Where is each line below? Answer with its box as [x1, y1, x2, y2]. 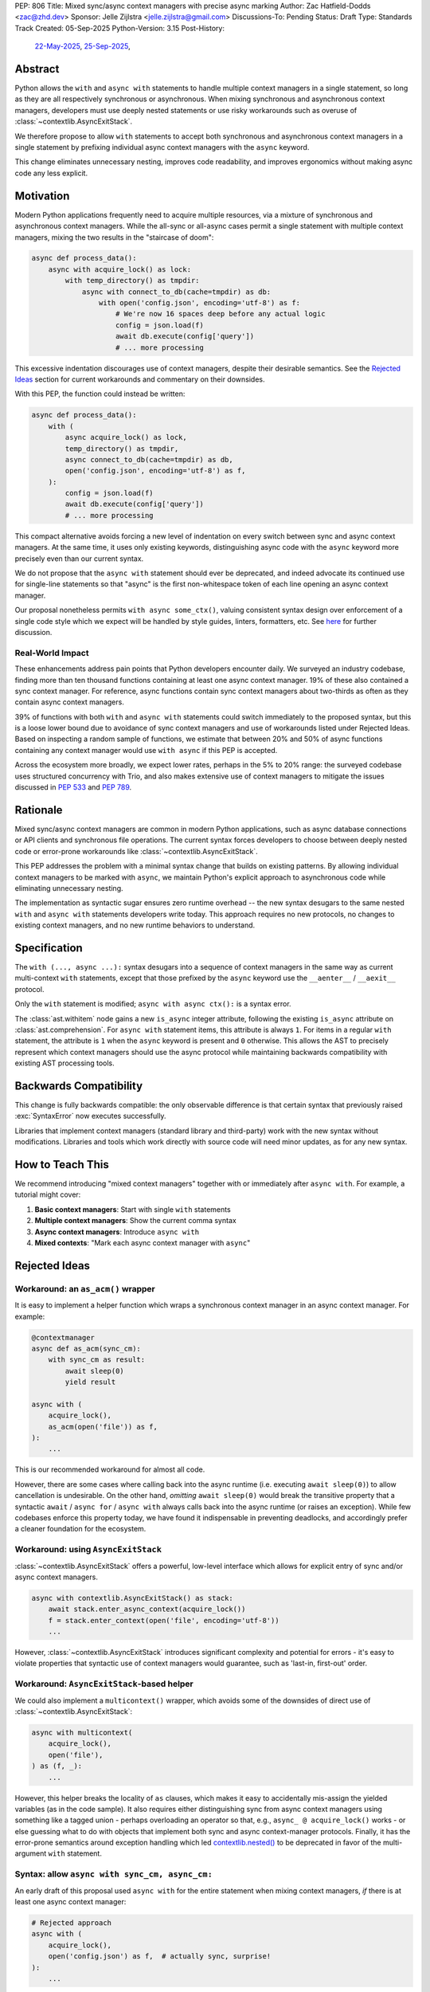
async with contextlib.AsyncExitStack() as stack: [31, 1594, 234, 1602]
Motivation [14, 189, 70, 202]
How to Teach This [14, 1158, 109, 1171]
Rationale [14, 803, 63, 817]
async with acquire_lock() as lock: [48, 265, 191, 274]
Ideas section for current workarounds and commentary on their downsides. [14, 374, 265, 384]
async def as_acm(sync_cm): [31, 1343, 141, 1353]
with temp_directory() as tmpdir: [64, 276, 200, 285]
